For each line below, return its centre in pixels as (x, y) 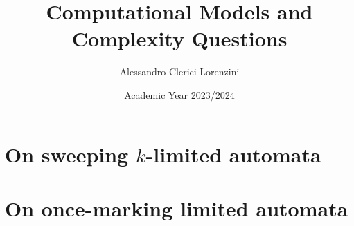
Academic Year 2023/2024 (179, 94)
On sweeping (67, 154)
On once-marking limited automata (177, 208)
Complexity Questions (179, 38)
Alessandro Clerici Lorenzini (179, 72)
